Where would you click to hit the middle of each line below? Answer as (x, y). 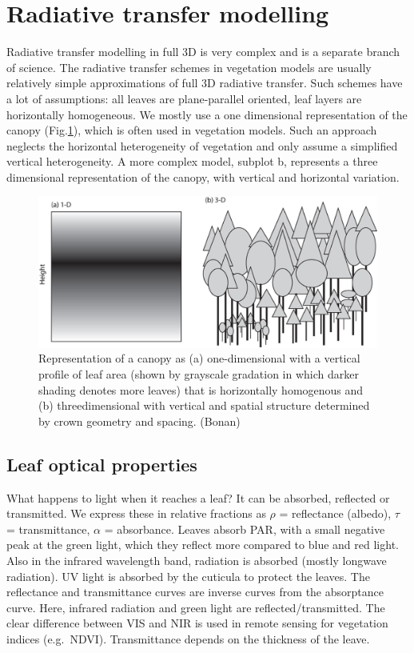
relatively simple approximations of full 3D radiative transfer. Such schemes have (205, 83)
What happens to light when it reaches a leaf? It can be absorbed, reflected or (198, 497)
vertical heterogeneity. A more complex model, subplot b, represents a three (192, 161)
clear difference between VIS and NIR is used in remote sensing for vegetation (197, 623)
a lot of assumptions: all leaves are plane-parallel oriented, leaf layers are (184, 98)
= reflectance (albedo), (335, 513)
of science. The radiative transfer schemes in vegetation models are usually (189, 67)
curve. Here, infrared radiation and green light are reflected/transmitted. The (196, 607)
